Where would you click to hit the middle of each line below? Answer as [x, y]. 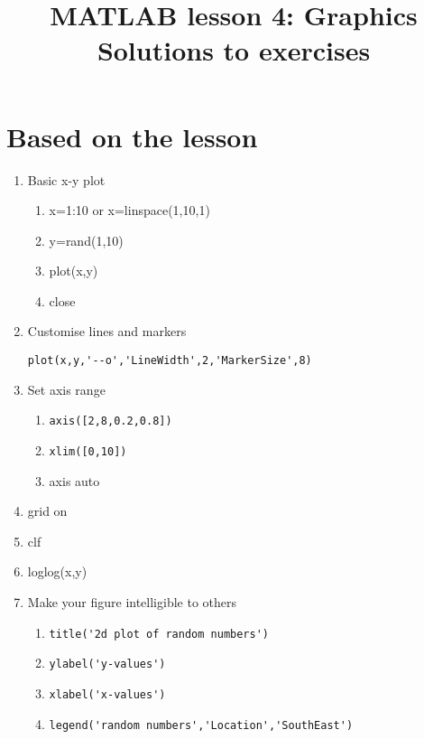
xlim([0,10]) [88, 451]
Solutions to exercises [234, 50]
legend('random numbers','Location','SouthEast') [201, 725]
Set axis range [66, 389]
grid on [47, 511]
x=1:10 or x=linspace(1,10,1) [129, 210]
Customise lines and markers [107, 331]
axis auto [74, 480]
